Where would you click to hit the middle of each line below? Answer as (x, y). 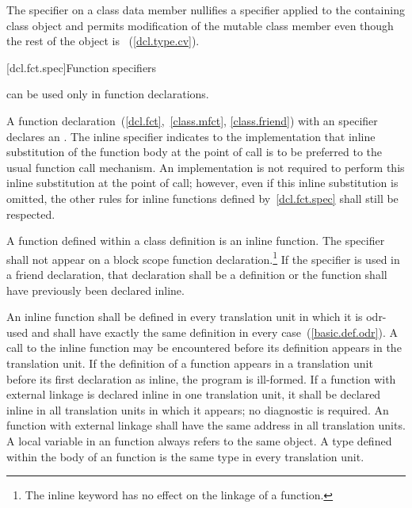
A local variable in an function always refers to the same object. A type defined (199, 440)
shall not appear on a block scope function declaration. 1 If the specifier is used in (203, 258)
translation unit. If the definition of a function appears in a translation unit (190, 363)
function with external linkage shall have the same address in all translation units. (206, 425)
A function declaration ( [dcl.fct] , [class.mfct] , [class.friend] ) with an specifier (192, 120)
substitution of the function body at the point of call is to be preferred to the (195, 152)
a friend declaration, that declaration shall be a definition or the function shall (197, 274)
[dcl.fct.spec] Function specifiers (82, 67)
